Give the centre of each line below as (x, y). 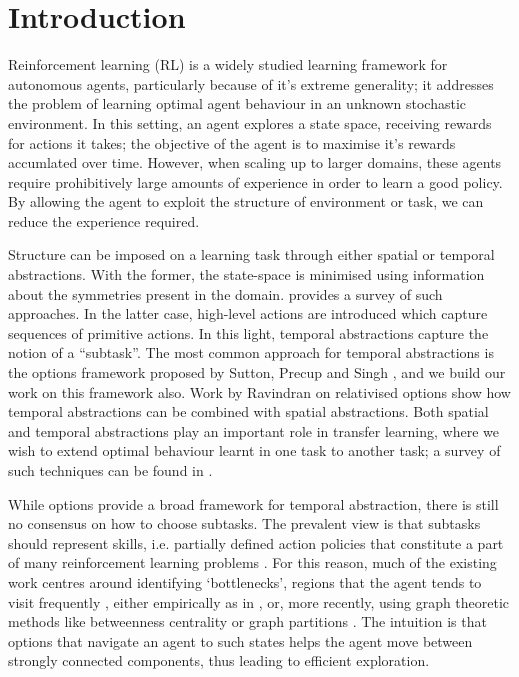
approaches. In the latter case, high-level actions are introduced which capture (248, 313)
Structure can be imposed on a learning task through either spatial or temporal (251, 254)
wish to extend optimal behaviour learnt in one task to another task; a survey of (254, 450)
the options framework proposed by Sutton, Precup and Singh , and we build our (257, 372)
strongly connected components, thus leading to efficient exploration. (219, 660)
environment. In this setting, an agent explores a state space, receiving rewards (250, 122)
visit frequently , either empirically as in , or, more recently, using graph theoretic (259, 601)
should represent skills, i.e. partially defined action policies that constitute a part (256, 542)
